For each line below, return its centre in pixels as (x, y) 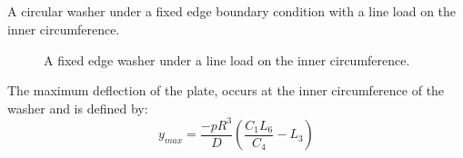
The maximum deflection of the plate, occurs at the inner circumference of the (226, 90)
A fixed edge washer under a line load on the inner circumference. (227, 59)
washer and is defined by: (78, 108)
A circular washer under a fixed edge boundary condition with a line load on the (232, 11)
